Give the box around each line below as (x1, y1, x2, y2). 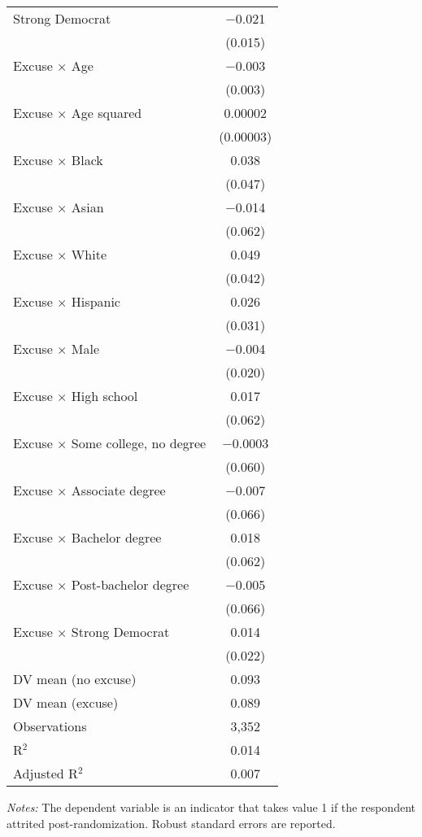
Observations (13, 717, 87, 735)
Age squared (71, 103, 142, 122)
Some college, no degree (71, 434, 207, 452)
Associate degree (71, 481, 166, 499)
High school (71, 386, 138, 405)
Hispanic (71, 292, 120, 311)
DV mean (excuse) (13, 693, 119, 712)
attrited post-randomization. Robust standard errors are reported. (7, 814, 336, 831)
